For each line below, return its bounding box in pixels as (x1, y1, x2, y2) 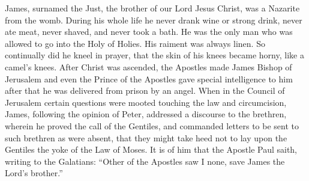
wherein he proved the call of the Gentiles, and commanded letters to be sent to (5, 119, 299, 132)
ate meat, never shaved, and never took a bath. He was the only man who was (5, 25, 293, 38)
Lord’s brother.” (5, 167, 63, 179)
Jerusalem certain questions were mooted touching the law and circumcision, (5, 96, 287, 108)
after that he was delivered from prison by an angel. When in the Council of (5, 84, 285, 97)
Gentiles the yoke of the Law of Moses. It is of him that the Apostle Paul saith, (5, 143, 298, 156)
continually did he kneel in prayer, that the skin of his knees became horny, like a (5, 49, 304, 61)
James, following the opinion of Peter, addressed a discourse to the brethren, (5, 108, 287, 120)
